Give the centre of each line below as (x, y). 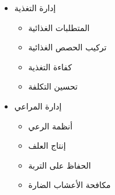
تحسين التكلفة (53, 86)
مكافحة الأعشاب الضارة (69, 185)
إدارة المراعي (38, 106)
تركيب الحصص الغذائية (67, 47)
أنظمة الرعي (50, 126)
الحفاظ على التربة (60, 165)
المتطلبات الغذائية (59, 27)
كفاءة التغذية (50, 66)
